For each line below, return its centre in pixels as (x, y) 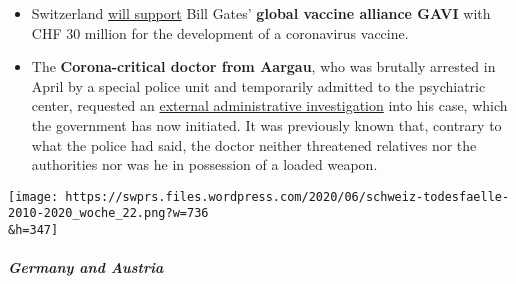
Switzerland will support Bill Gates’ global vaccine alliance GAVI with (261, 13)
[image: (33, 196)
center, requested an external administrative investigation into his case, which (269, 105)
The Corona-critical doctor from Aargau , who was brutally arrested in (263, 66)
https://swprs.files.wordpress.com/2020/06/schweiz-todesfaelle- (287, 196)
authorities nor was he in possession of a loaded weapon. (204, 164)
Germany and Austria (86, 267)
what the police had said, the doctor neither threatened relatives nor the (254, 144)
